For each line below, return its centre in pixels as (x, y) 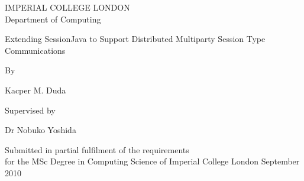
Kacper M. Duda (35, 90)
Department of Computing (53, 19)
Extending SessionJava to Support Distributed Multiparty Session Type (135, 39)
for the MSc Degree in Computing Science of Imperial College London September (152, 161)
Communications (35, 50)
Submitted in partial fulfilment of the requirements (97, 149)
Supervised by (30, 110)
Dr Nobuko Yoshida (41, 130)
